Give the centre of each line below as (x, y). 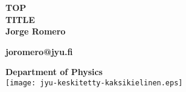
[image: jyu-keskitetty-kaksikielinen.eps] (94, 83)
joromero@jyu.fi (39, 51)
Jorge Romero (36, 31)
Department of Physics (54, 72)
